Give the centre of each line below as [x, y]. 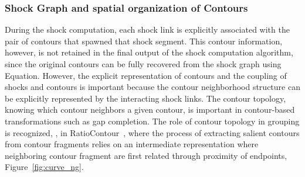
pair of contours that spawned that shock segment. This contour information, [144, 41]
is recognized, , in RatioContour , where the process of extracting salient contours [152, 132]
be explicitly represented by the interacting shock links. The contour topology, [145, 98]
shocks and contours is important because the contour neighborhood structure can [152, 87]
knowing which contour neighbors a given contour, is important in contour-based [150, 110]
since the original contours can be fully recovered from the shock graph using [143, 64]
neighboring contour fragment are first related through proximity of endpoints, [146, 155]
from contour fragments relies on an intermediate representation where [132, 144]
